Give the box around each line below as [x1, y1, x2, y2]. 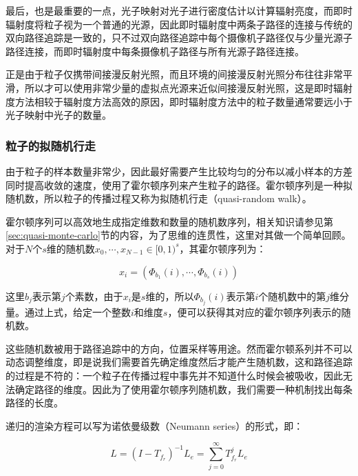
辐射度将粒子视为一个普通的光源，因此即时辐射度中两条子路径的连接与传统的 [6, 17, 352, 31]
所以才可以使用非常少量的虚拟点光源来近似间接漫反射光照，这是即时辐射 [24, 80, 352, 95]
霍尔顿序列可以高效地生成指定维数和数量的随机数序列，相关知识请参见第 [6, 214, 333, 228]
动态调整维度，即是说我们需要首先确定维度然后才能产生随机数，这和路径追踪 [6, 355, 352, 369]
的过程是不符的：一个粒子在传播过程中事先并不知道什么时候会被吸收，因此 [6, 368, 343, 382]
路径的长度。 [6, 395, 63, 410]
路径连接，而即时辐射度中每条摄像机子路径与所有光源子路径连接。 [6, 43, 304, 58]
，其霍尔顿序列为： [179, 241, 266, 255]
